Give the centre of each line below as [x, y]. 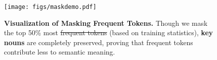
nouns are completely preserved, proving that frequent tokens [99, 42]
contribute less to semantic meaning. [60, 52]
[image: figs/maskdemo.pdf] [50, 7]
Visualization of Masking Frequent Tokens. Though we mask [106, 23]
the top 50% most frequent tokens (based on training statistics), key [108, 32]
